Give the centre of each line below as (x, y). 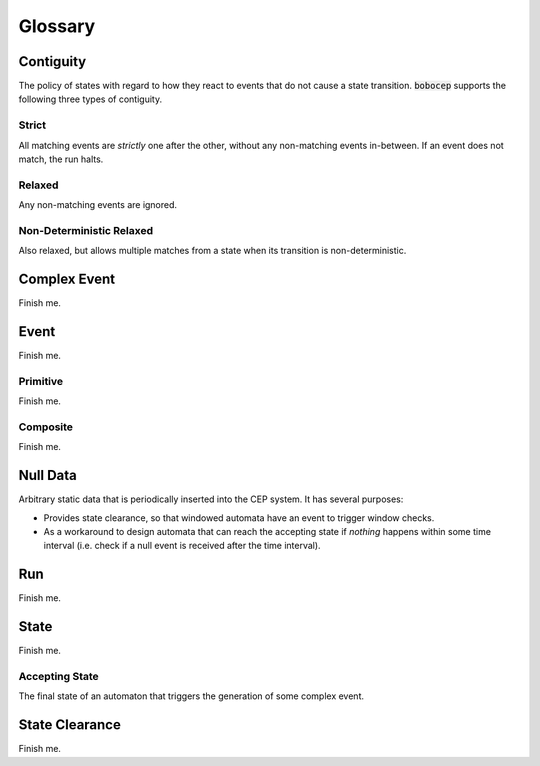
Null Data (47, 475)
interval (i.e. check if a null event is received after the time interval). (182, 546)
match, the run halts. (61, 159)
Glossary (57, 26)
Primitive (41, 381)
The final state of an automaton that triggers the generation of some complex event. (191, 696)
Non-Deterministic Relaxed (86, 230)
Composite (46, 427)
